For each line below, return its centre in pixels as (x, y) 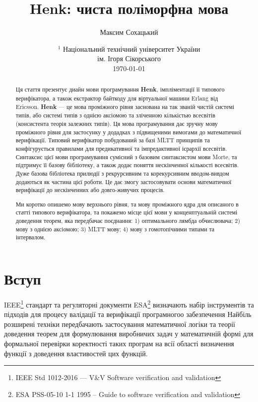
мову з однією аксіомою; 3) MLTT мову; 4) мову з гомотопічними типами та (115, 229)
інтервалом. (31, 237)
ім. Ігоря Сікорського (129, 58)
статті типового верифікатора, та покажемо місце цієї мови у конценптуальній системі (127, 212)
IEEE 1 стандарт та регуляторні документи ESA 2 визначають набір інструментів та (129, 303)
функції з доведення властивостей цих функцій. (76, 353)
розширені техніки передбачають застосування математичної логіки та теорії (120, 324)
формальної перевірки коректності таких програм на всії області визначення (119, 343)
